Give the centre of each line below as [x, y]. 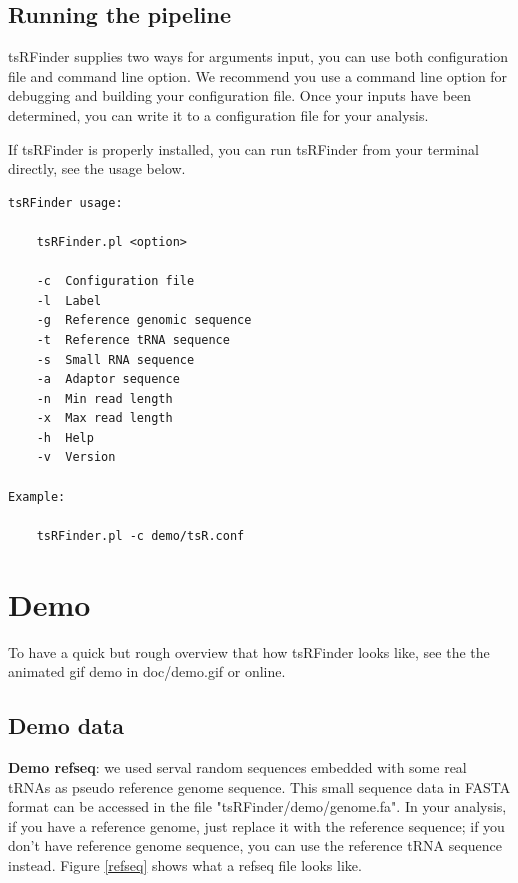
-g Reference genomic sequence [144, 320]
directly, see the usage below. [97, 168]
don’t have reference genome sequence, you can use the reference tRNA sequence [255, 845]
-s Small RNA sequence [115, 359]
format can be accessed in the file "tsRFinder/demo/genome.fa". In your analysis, [257, 806]
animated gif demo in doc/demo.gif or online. [147, 671]
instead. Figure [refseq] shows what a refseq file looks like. [185, 864]
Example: [37, 496]
